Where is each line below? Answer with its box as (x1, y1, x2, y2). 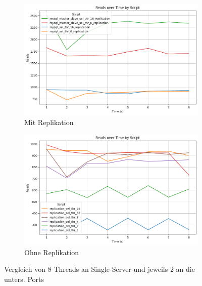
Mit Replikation (24, 116, 74, 127)
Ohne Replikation (24, 247, 79, 257)
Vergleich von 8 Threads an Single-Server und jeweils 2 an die (4, 264, 195, 274)
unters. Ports (4, 274, 44, 284)
